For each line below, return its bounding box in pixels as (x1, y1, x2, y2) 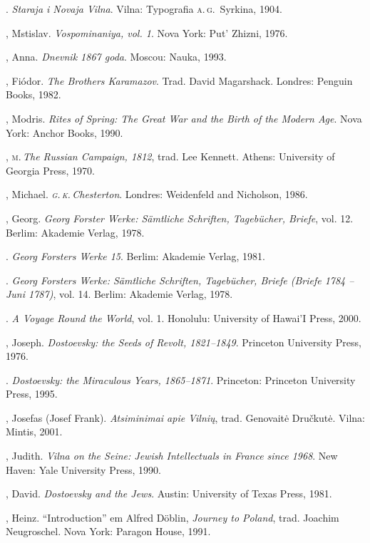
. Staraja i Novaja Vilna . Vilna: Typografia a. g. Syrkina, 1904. (6, 1, 282, 16)
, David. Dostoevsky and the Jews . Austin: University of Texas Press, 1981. (6, 486, 332, 501)
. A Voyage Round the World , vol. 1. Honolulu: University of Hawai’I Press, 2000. (6, 310, 361, 325)
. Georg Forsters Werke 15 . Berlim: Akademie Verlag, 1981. (6, 249, 265, 264)
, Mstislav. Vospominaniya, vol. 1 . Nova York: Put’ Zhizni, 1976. (6, 25, 288, 40)
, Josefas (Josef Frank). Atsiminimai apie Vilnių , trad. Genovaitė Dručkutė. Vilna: (6, 410, 366, 425)
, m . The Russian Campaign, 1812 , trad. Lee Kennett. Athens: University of (6, 149, 335, 164)
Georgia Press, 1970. (6, 162, 95, 177)
